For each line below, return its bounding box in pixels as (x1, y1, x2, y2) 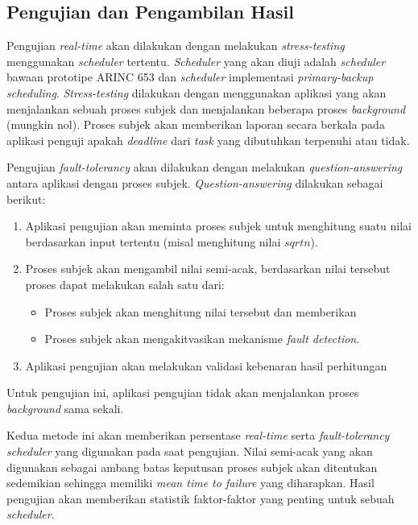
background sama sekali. (6, 399, 124, 416)
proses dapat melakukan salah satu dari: (25, 275, 225, 292)
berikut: (6, 190, 46, 207)
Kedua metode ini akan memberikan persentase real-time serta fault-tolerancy (6, 427, 390, 444)
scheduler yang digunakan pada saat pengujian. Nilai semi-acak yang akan (6, 443, 373, 460)
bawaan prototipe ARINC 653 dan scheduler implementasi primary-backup (6, 68, 374, 85)
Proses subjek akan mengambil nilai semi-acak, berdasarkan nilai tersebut (25, 260, 391, 277)
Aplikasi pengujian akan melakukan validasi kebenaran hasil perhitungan (25, 357, 387, 374)
